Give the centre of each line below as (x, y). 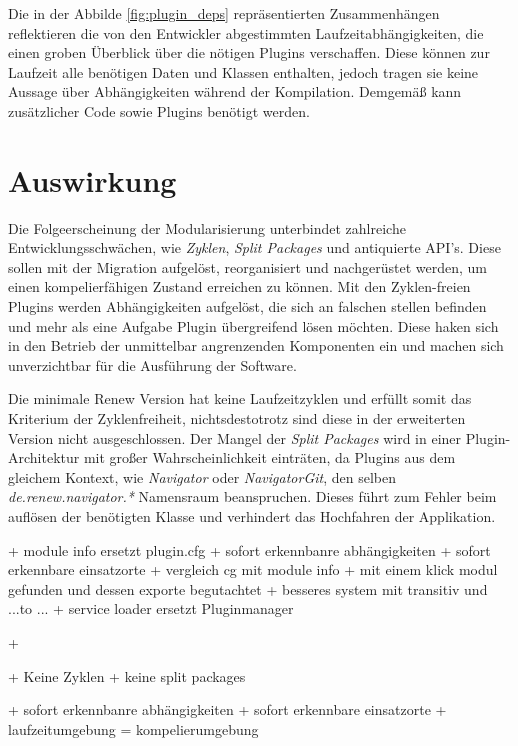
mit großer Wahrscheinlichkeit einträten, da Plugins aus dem (269, 457)
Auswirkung (92, 179)
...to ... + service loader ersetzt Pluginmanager (151, 608)
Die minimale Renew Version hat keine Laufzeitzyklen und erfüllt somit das (240, 398)
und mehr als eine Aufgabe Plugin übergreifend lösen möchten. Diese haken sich (253, 325)
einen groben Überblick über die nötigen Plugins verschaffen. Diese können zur (249, 52)
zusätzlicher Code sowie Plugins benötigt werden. (159, 110)
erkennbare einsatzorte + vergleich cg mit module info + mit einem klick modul (253, 569)
